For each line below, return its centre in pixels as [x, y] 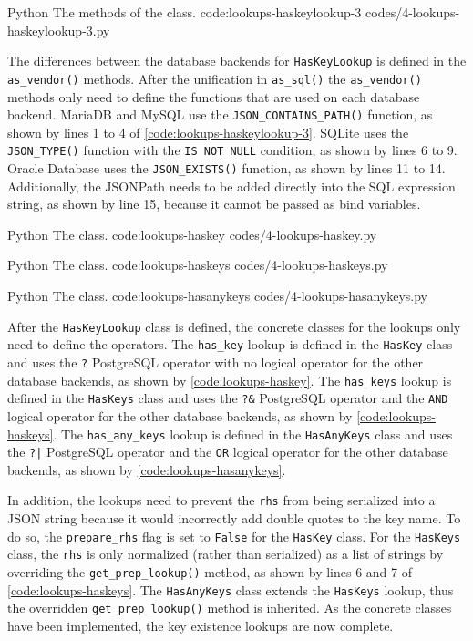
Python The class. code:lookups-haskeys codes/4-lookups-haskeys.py [198, 265]
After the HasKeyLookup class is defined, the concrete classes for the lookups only [234, 326]
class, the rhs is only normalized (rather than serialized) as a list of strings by [226, 554]
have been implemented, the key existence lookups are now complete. [201, 625]
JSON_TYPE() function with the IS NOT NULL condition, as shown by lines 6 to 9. [232, 150]
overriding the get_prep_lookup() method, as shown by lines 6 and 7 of [210, 571]
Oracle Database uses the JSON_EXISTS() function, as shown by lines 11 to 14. [226, 168]
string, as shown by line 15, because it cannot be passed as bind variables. [214, 204]
